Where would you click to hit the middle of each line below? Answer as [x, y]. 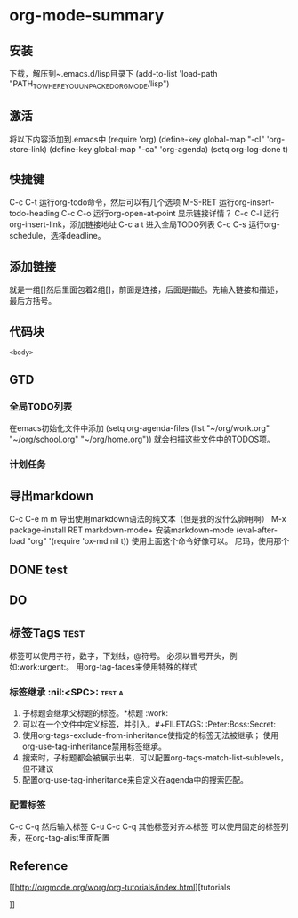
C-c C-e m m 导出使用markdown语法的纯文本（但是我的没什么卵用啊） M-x [148, 519]
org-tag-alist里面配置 [71, 837]
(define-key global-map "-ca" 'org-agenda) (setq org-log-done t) [169, 149]
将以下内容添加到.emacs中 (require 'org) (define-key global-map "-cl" [137, 139]
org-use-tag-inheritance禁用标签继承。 [94, 747]
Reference [39, 866]
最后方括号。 [32, 301]
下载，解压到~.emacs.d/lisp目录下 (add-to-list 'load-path [113, 73]
